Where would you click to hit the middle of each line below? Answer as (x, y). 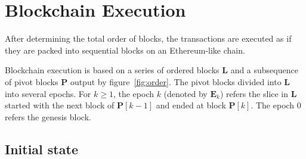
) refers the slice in (254, 93)
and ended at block (191, 105)
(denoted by (186, 93)
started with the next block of (60, 105)
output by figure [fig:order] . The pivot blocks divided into (176, 81)
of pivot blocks (32, 81)
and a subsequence (264, 70)
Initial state (41, 149)
